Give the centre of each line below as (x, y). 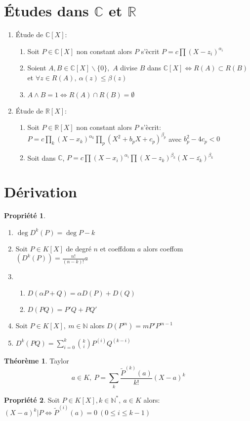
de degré (79, 248)
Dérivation (41, 192)
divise (129, 68)
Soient (37, 68)
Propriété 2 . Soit (32, 399)
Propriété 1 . (25, 215)
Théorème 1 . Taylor (37, 360)
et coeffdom (118, 248)
